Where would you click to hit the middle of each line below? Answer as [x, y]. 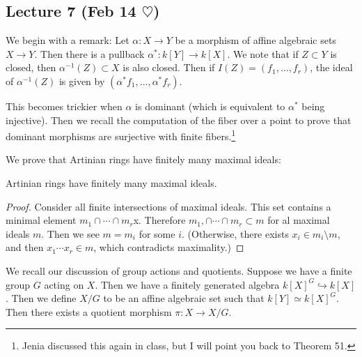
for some [157, 233]
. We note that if [263, 53]
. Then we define [41, 298]
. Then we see [70, 233]
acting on [64, 284]
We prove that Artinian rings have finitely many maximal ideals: [143, 159]
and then [25, 247]
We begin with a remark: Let [68, 40]
